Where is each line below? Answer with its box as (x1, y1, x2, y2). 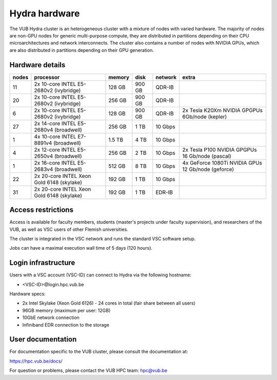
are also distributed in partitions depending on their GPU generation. (9, 47, 154, 53)
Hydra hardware (9, 8, 80, 19)
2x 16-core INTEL (34, 159, 76, 166)
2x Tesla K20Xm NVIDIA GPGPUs (182, 107, 263, 114)
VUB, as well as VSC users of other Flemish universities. (9, 226, 128, 232)
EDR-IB (155, 189, 173, 196)
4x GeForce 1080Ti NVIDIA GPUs (182, 159, 263, 166)
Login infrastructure (9, 258, 75, 267)
